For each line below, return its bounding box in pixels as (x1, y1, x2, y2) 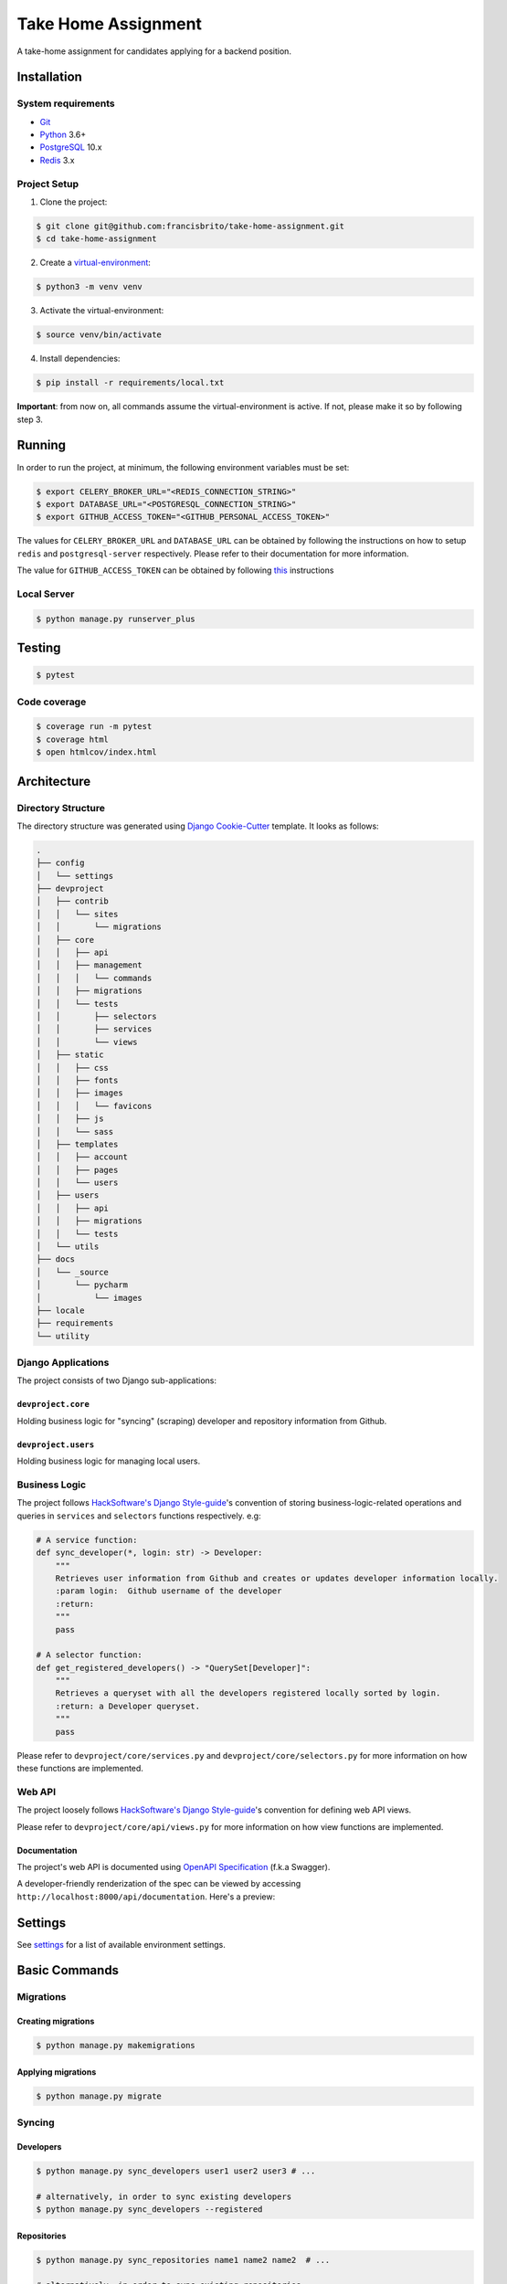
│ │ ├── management (36, 960, 143, 970)
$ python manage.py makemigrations (36, 2040, 195, 2051)
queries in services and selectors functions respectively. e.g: (16, 1510, 261, 1521)
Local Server (16, 587, 75, 600)
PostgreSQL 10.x (39, 142, 102, 153)
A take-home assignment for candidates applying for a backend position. (16, 46, 292, 57)
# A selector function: (36, 1650, 143, 1660)
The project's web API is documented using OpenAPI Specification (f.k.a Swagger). (16, 1861, 331, 1872)
